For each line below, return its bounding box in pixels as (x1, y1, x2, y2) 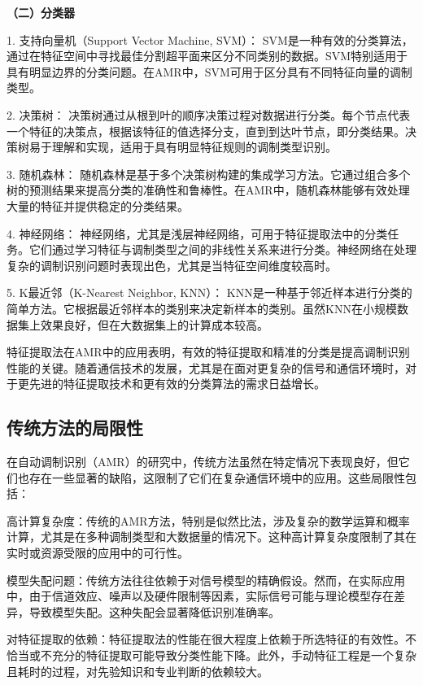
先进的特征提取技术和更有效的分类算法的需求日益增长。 (28, 375, 325, 392)
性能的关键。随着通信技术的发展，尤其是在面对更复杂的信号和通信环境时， (7, 359, 405, 376)
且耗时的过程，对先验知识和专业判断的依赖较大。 (7, 662, 268, 679)
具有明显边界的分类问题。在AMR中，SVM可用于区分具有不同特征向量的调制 (7, 63, 412, 80)
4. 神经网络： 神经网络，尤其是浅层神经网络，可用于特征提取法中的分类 (7, 225, 388, 242)
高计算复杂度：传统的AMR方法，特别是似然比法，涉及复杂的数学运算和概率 (7, 512, 410, 529)
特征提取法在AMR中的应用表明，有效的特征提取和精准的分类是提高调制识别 (7, 343, 410, 360)
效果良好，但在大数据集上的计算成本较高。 (40, 316, 268, 333)
